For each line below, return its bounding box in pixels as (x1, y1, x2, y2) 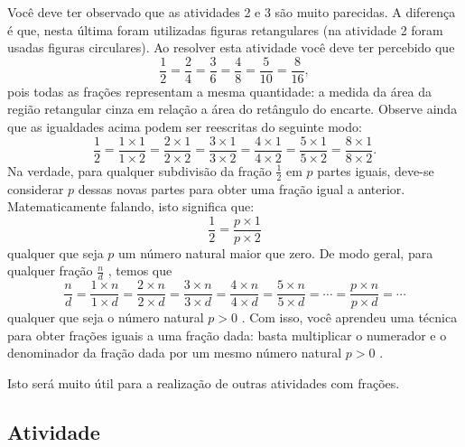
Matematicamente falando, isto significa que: (7, 197, 255, 216)
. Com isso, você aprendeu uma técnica (241, 308, 458, 327)
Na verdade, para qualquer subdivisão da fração (7, 161, 272, 180)
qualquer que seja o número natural (7, 308, 204, 327)
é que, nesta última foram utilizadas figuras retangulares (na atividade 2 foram (7, 20, 443, 39)
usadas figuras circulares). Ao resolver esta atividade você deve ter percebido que (7, 38, 455, 57)
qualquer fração (7, 261, 93, 280)
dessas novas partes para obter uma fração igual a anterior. (78, 179, 405, 198)
